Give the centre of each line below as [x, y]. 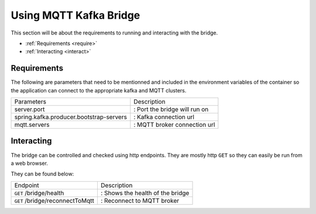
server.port [30, 109]
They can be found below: [42, 174]
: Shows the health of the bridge [145, 193]
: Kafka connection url [164, 117]
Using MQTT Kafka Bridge [75, 15]
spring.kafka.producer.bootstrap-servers [71, 117]
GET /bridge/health [39, 193]
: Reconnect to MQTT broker [140, 201]
